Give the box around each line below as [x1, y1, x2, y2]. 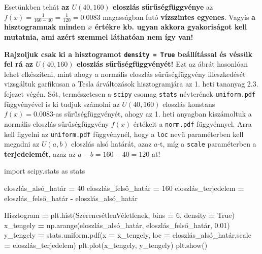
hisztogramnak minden [4, 21, 85, 32]
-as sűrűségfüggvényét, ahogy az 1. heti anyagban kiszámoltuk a [53, 108, 252, 119]
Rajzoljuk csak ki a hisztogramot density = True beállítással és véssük [4, 48, 252, 59]
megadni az [4, 138, 40, 149]
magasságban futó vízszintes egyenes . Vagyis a [103, 11, 255, 22]
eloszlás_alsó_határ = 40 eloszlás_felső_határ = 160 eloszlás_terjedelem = [4, 183, 244, 193]
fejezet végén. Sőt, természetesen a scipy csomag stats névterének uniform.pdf [4, 89, 256, 99]
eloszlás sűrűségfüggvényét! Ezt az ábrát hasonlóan [76, 59, 248, 69]
